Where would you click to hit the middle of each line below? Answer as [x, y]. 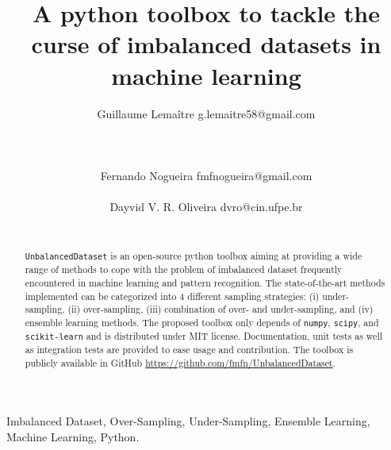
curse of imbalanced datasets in [206, 44]
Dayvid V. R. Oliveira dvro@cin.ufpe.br [206, 207]
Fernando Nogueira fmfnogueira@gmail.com [206, 175]
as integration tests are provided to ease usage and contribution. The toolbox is [189, 350]
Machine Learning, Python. [73, 437]
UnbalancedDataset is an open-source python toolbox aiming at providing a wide [194, 256]
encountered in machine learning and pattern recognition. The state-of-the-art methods [205, 282]
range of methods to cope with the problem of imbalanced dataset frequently [184, 269]
